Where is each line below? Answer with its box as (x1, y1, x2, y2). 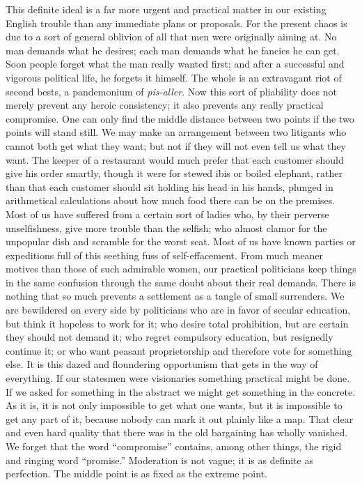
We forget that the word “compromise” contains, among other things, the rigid (6, 439, 342, 453)
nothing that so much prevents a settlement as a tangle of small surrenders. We (6, 288, 345, 303)
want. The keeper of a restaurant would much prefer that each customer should (6, 152, 344, 167)
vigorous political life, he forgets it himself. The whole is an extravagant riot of (6, 70, 342, 84)
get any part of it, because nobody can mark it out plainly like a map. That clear (6, 411, 354, 426)
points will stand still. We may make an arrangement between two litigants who (6, 125, 347, 139)
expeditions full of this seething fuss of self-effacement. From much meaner (6, 247, 324, 262)
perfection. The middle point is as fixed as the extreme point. (6, 466, 267, 481)
